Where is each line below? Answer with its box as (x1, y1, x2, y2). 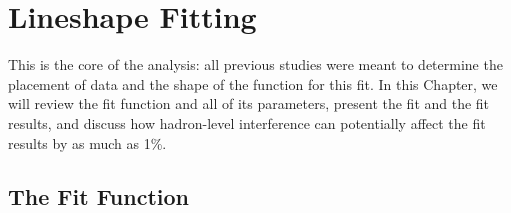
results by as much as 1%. (8, 132, 167, 153)
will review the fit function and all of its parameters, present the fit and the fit (8, 93, 490, 114)
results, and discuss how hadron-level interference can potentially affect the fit (8, 112, 486, 133)
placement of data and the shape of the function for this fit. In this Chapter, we (8, 73, 498, 94)
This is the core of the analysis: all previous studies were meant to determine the (8, 54, 503, 75)
